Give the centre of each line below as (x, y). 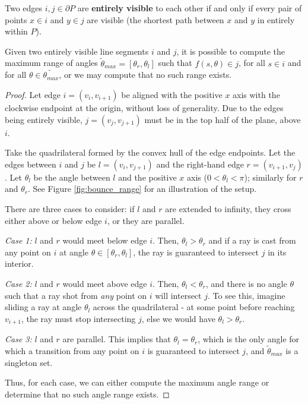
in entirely (276, 19)
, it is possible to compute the (231, 51)
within (16, 31)
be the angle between (72, 177)
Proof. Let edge (33, 94)
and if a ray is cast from (252, 240)
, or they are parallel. (146, 220)
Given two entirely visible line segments (77, 51)
